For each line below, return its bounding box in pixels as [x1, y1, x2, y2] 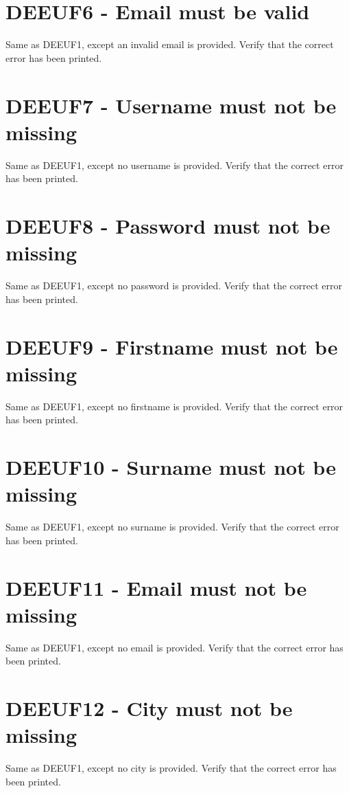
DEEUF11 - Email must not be [5, 573, 307, 601]
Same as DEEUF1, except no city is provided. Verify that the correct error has [5, 761, 337, 775]
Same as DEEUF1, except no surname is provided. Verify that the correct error [5, 520, 339, 534]
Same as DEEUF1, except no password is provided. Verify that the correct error [5, 278, 343, 293]
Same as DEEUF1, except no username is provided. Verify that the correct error [5, 157, 344, 172]
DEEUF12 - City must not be [5, 694, 293, 722]
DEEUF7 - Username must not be [5, 91, 337, 119]
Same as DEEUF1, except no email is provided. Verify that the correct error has [5, 640, 344, 654]
